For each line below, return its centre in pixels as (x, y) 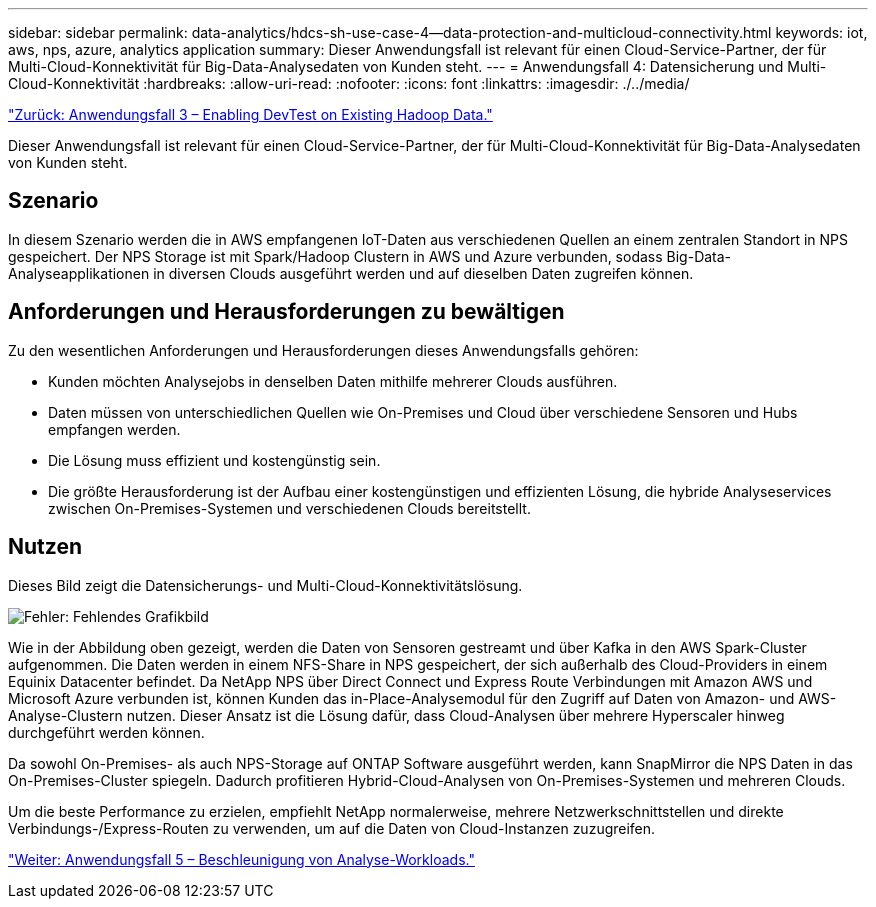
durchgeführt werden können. (106, 732)
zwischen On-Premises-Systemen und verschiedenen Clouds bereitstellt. (289, 508)
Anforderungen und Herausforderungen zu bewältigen (286, 312)
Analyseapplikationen (79, 273)
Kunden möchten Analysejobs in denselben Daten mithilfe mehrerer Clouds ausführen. (333, 381)
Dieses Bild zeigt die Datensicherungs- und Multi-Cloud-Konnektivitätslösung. (265, 585)
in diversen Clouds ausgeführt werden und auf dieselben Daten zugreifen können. (423, 273)
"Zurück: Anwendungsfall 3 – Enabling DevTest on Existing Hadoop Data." (250, 114)
